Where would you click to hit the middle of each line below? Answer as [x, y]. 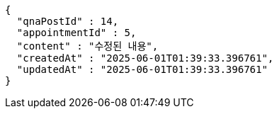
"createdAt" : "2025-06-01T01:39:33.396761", [145, 58]
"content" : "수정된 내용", [87, 46]
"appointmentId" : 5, [77, 33]
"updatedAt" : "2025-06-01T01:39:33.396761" [142, 69]
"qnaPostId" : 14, [68, 21]
